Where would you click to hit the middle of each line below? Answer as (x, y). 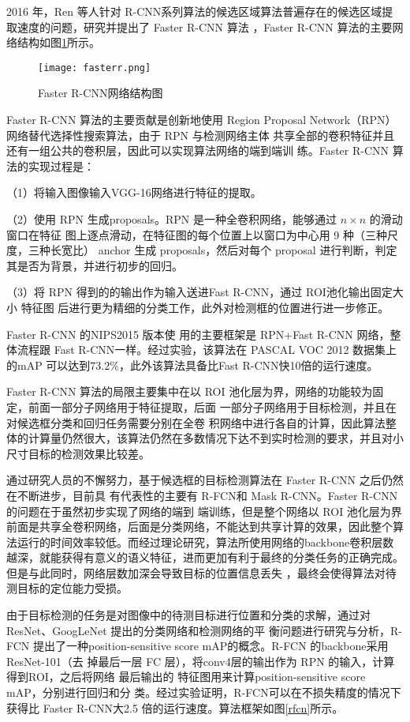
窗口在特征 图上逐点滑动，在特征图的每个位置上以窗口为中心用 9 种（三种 (197, 234)
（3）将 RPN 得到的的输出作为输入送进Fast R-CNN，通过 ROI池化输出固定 (199, 292)
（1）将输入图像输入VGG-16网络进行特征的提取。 (134, 192)
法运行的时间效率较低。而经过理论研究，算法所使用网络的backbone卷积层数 (200, 541)
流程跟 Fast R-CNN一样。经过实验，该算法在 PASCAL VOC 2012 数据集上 (207, 350)
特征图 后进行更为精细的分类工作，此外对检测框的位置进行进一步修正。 (205, 307)
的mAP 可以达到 (48, 365)
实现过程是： (61, 165)
